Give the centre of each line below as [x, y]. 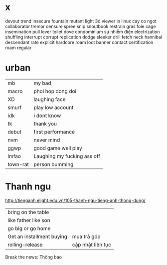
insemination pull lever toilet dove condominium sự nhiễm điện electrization [83, 31]
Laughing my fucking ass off [67, 156]
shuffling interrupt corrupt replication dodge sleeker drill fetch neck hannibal [84, 37]
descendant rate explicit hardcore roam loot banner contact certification [79, 42]
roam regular [18, 47]
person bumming [54, 164]
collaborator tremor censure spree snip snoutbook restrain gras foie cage [81, 26]
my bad [42, 83]
